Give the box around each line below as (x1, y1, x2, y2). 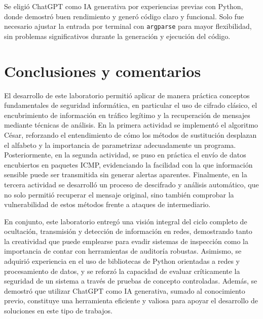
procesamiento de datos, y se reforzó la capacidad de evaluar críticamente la (4, 265, 240, 276)
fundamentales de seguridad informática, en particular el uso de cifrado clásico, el (4, 100, 257, 110)
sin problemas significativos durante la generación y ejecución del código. (4, 30, 231, 41)
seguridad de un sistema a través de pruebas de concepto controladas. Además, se (4, 275, 257, 286)
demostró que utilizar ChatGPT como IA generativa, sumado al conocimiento (4, 285, 245, 296)
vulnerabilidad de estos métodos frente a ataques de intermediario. (4, 199, 211, 210)
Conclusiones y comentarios (4, 60, 201, 81)
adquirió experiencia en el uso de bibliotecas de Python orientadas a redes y (4, 256, 240, 266)
